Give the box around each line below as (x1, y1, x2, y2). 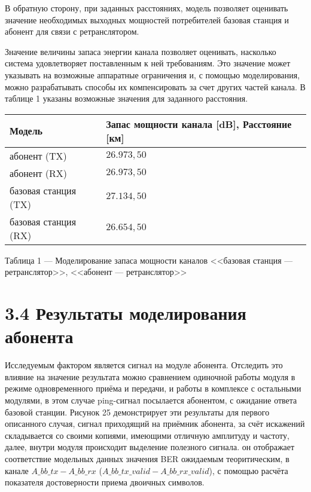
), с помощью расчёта (209, 464, 288, 476)
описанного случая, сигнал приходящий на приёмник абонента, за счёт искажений (5, 417, 305, 430)
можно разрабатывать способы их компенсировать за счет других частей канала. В (5, 80, 306, 93)
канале (5, 464, 29, 476)
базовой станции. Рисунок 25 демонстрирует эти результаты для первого (5, 405, 270, 418)
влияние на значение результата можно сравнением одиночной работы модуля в (5, 370, 295, 383)
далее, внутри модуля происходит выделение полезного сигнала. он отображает (5, 441, 295, 453)
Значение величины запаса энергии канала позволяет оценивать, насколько (5, 45, 276, 57)
